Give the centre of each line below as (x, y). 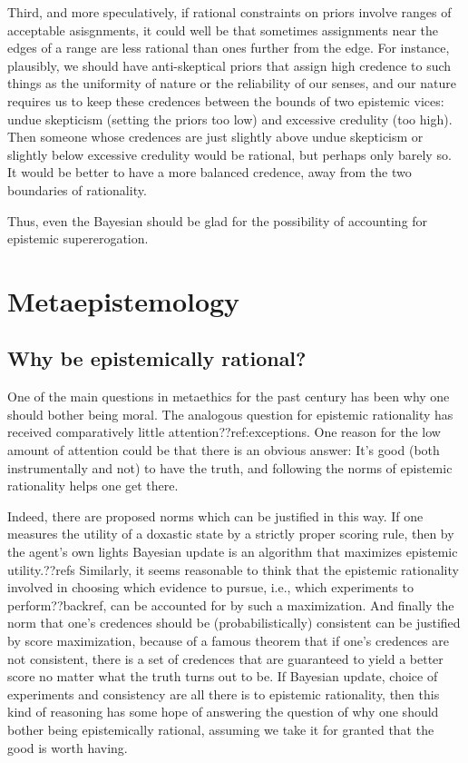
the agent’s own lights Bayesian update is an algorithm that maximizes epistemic (233, 552)
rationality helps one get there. (93, 486)
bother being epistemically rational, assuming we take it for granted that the (221, 729)
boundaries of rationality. (77, 189)
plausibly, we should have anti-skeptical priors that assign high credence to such (229, 65)
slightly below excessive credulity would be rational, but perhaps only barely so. (229, 154)
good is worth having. (68, 747)
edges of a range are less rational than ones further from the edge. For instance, (229, 48)
